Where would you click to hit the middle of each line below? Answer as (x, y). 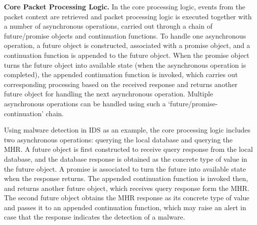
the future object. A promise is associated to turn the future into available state (125, 168)
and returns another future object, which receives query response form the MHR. (127, 188)
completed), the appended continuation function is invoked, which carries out (121, 74)
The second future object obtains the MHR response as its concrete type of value (127, 198)
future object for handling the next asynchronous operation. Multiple (109, 94)
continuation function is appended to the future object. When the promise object (127, 55)
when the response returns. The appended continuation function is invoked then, (126, 178)
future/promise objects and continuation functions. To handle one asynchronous (125, 35)
